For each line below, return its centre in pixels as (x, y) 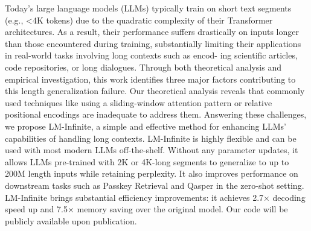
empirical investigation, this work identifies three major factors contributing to (150, 79)
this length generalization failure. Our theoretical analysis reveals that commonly (155, 91)
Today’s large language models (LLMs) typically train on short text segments (148, 8)
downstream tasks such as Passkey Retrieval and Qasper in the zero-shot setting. (155, 185)
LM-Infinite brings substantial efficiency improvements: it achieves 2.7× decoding (155, 197)
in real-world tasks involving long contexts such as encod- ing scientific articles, (151, 55)
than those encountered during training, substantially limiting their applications (153, 43)
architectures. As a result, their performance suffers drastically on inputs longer (152, 32)
